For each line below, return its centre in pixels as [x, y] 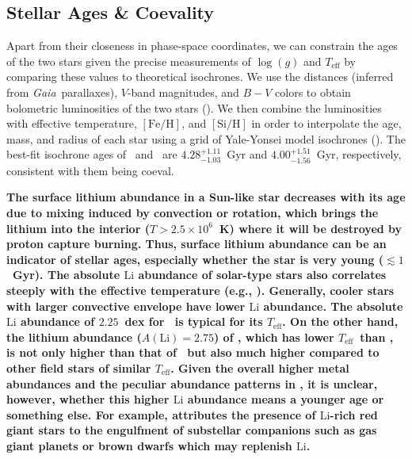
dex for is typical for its [194, 321]
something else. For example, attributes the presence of [161, 414]
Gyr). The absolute [67, 275]
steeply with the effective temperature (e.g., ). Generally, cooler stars [200, 290]
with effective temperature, [72, 123]
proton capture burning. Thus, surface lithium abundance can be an [196, 244]
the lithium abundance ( [74, 337]
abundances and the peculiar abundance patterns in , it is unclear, [192, 383]
